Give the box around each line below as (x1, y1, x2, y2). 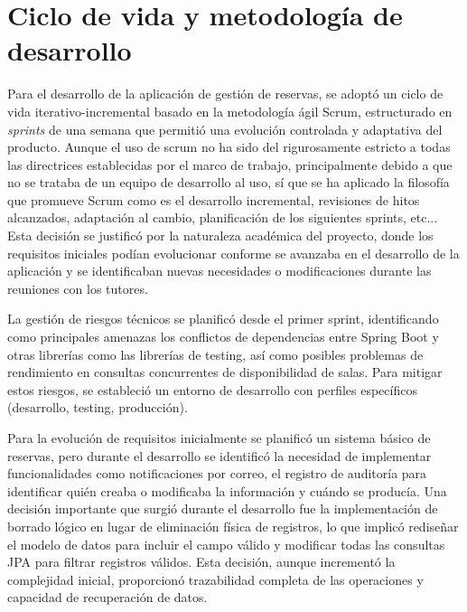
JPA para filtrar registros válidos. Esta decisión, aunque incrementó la (7, 552, 396, 571)
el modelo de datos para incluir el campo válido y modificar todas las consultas (7, 534, 445, 553)
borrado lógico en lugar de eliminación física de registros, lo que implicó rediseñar (7, 516, 459, 535)
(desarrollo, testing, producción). (7, 398, 188, 417)
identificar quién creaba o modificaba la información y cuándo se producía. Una (7, 481, 447, 500)
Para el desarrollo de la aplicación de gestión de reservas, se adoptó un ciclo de (7, 84, 444, 103)
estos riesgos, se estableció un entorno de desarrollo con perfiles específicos (7, 380, 417, 399)
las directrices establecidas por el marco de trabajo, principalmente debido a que (7, 155, 453, 174)
